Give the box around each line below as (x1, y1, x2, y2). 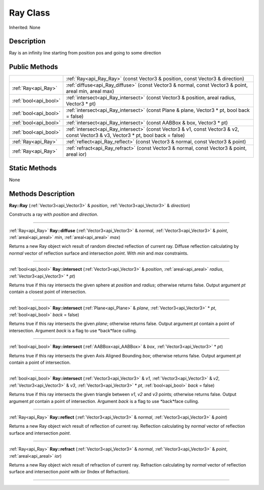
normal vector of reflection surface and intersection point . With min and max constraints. (9, 250, 189, 256)
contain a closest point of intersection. (9, 289, 87, 295)
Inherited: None (9, 24, 41, 30)
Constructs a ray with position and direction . (9, 211, 99, 217)
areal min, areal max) (66, 88, 114, 95)
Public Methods (9, 63, 58, 71)
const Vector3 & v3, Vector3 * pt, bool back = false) (66, 132, 185, 139)
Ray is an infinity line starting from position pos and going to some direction (9, 50, 161, 56)
